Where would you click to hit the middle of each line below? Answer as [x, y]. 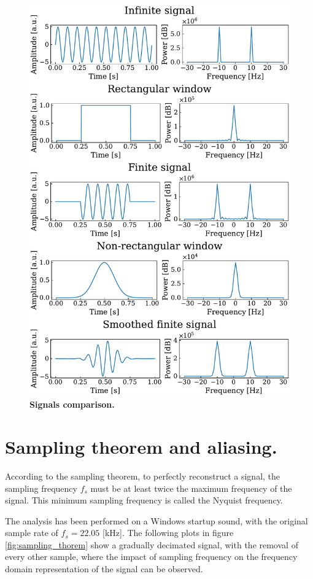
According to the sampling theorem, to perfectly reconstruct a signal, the [143, 476]
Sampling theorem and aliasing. [141, 446]
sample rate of [32, 533]
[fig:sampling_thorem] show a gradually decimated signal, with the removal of [152, 544]
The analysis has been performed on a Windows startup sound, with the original [156, 520]
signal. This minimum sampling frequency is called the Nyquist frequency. [144, 500]
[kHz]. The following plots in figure [168, 533]
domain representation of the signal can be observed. [104, 569]
